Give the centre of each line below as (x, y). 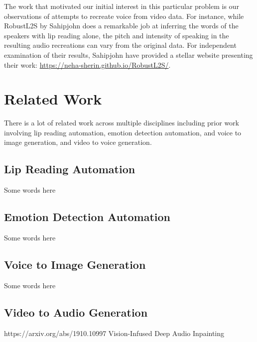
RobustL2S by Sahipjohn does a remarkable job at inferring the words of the (121, 26)
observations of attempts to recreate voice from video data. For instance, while (124, 16)
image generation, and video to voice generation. (78, 142)
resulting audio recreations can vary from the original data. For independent (120, 45)
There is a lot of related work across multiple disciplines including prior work (122, 123)
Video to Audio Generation (76, 312)
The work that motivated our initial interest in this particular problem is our (122, 6)
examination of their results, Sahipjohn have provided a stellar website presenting (128, 55)
